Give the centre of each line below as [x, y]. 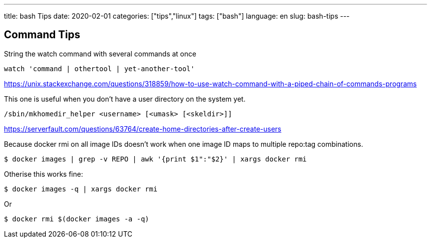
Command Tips [42, 35]
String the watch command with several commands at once [100, 54]
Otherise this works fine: [44, 174]
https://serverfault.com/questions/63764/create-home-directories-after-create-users [143, 129]
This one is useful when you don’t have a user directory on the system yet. [125, 99]
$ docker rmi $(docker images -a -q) [77, 219]
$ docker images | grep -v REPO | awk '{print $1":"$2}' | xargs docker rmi [155, 159]
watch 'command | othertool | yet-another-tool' [99, 68]
